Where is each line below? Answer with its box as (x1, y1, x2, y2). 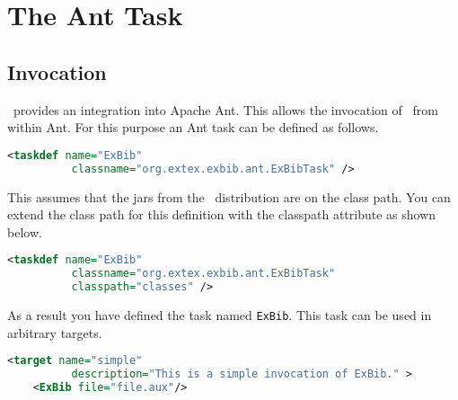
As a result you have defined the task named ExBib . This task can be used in (7, 305, 432, 324)
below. (7, 222, 42, 241)
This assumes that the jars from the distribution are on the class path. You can (7, 187, 451, 206)
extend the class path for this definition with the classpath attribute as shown (7, 205, 436, 224)
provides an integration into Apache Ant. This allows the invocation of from (13, 100, 438, 119)
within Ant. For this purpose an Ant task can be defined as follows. (7, 118, 379, 137)
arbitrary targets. (7, 323, 102, 342)
